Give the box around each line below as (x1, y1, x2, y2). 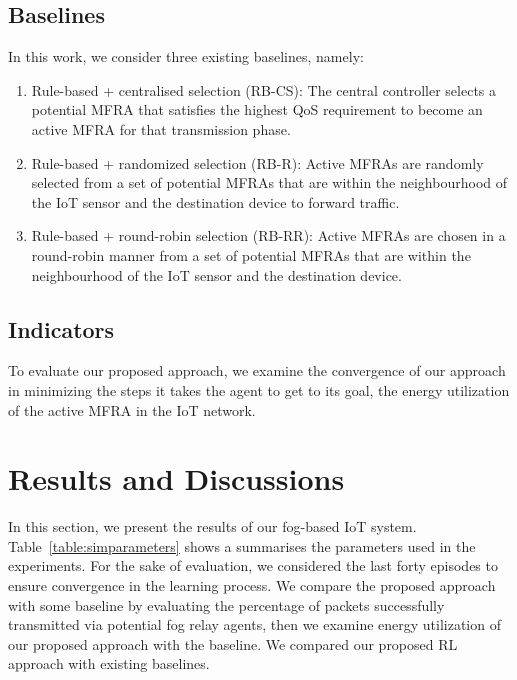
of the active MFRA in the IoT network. (8, 399, 256, 420)
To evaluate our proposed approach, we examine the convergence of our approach (8, 360, 506, 381)
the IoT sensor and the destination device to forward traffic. (31, 191, 400, 212)
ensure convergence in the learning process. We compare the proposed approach (8, 575, 496, 596)
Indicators (8, 313, 115, 344)
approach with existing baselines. (8, 653, 210, 674)
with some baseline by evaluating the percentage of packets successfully (8, 594, 445, 615)
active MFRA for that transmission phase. (31, 118, 291, 139)
